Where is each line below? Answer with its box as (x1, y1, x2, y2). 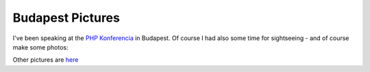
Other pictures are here (12, 56, 79, 64)
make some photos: (12, 43, 69, 51)
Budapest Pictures (12, 10, 120, 25)
